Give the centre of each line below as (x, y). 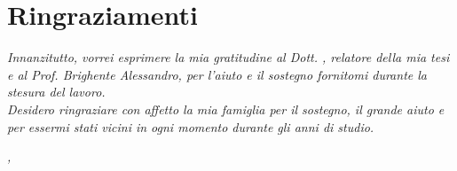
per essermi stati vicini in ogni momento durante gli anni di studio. (191, 126)
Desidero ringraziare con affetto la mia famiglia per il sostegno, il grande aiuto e (226, 109)
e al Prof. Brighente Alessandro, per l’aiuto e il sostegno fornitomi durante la (217, 74)
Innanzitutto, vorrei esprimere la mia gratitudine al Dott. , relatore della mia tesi (228, 57)
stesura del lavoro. (56, 92)
